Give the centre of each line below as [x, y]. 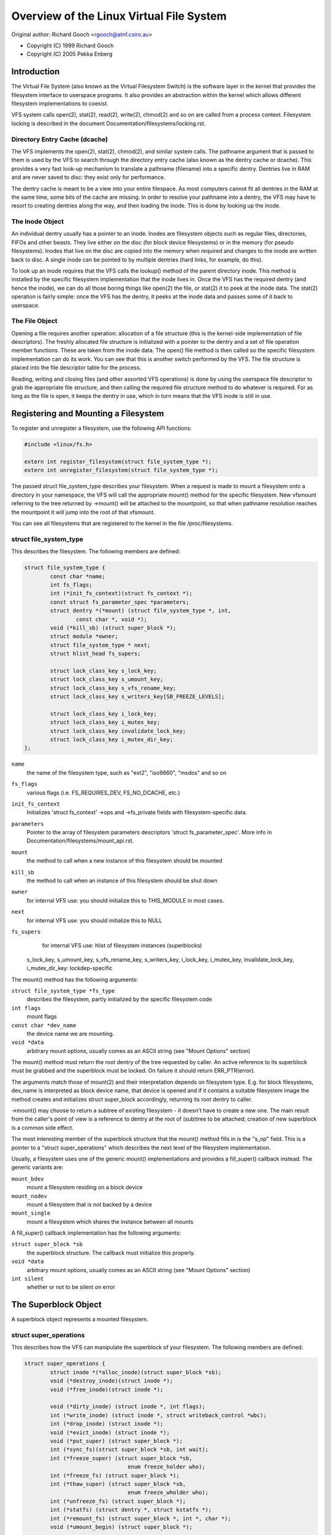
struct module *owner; [84, 636]
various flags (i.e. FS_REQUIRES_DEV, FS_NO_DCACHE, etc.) [103, 793]
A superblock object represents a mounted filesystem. [80, 1319]
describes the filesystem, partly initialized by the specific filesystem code [120, 999]
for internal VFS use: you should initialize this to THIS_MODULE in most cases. [125, 900]
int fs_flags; [71, 585]
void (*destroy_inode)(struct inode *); [112, 1381]
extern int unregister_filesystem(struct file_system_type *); [121, 470]
